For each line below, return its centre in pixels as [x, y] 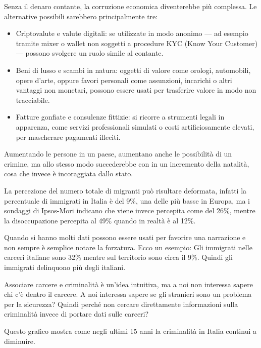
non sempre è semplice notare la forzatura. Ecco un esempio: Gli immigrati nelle [128, 247]
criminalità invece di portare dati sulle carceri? [76, 314]
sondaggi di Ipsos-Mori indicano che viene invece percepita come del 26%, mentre [130, 210]
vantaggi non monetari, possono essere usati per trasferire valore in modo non [136, 90]
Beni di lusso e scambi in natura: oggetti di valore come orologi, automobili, [133, 70]
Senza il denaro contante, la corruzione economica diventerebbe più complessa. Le [130, 6]
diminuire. [20, 341]
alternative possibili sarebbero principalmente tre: [81, 16]
